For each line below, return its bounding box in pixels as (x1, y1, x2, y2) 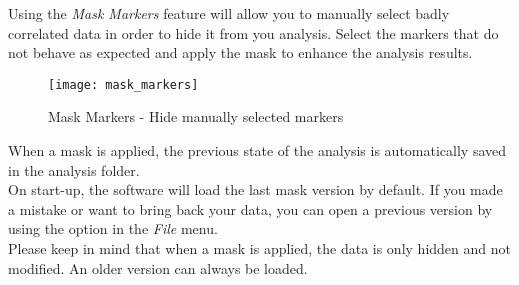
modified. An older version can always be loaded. (8, 257, 308, 278)
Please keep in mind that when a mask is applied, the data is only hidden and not (8, 238, 511, 258)
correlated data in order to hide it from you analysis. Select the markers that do (8, 22, 499, 43)
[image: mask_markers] (48, 77, 199, 92)
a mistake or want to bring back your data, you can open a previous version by (8, 198, 493, 219)
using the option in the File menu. (8, 218, 218, 239)
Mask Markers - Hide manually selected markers (48, 106, 344, 127)
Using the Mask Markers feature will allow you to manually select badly (8, 3, 450, 23)
